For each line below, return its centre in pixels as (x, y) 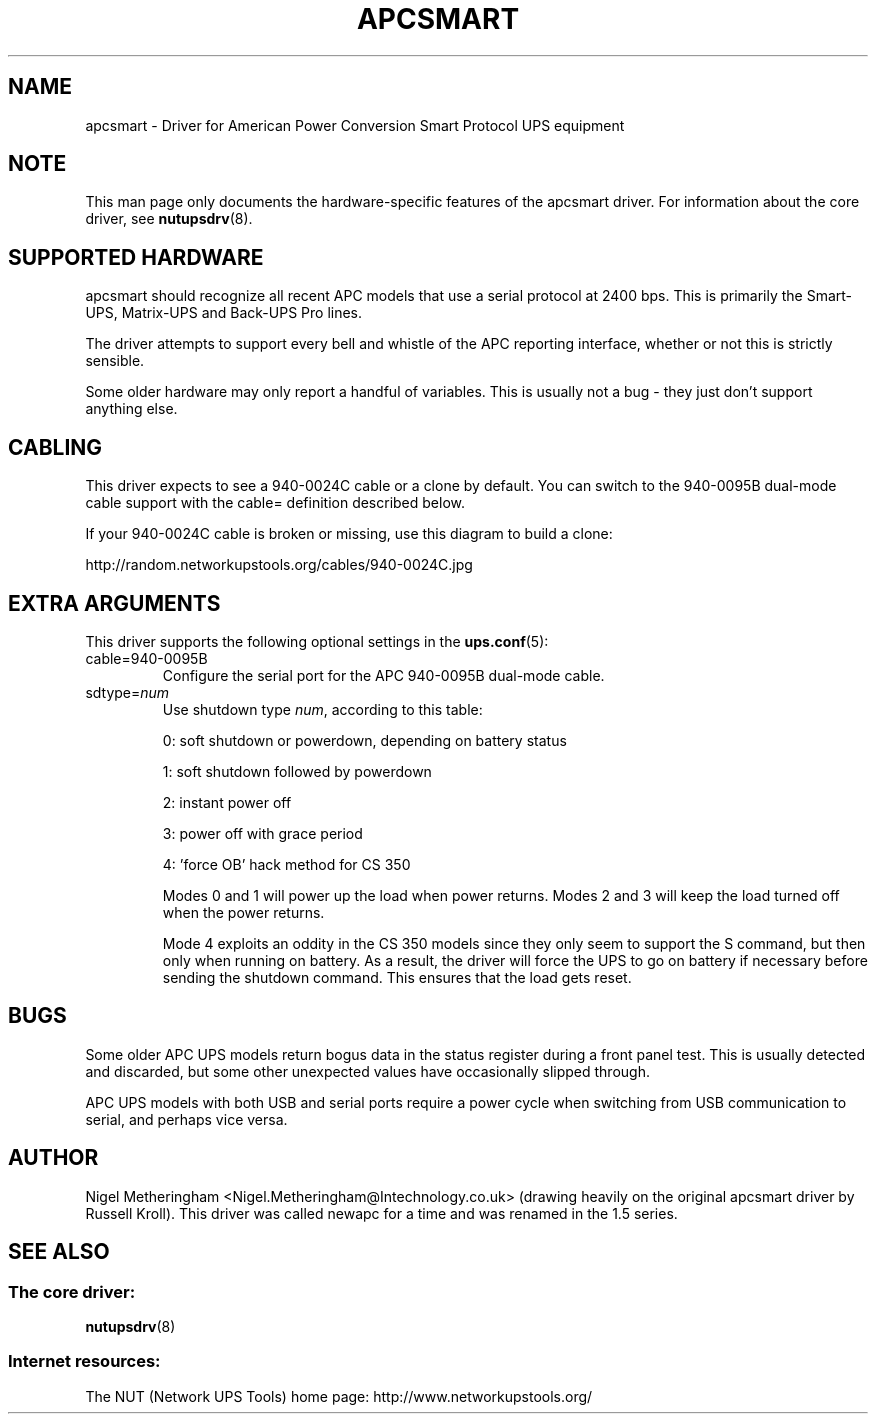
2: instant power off (227, 802)
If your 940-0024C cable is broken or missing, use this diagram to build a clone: (349, 534)
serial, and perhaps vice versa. (186, 1119)
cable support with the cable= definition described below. (275, 503)
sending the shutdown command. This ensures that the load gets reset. (397, 977)
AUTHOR (53, 1158)
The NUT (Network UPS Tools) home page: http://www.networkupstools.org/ (339, 1396)
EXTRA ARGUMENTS (114, 603)
